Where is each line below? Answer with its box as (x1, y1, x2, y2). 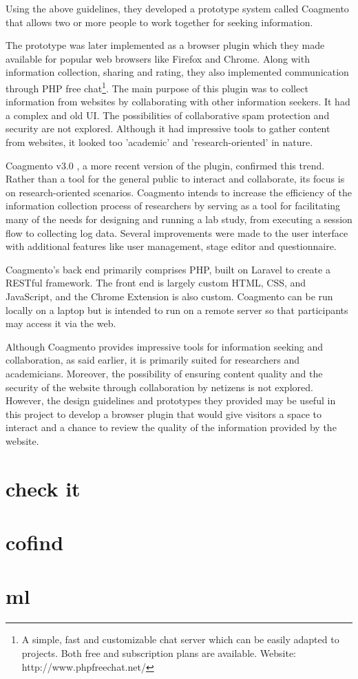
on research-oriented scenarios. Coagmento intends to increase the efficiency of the (6, 185, 352, 199)
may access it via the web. (6, 316, 116, 331)
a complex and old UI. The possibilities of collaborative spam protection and (6, 107, 330, 122)
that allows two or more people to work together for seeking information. (6, 14, 313, 29)
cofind (6, 528, 64, 556)
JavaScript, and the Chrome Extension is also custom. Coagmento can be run (6, 289, 333, 303)
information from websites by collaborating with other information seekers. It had (6, 94, 350, 109)
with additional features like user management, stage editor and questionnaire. (6, 239, 337, 253)
